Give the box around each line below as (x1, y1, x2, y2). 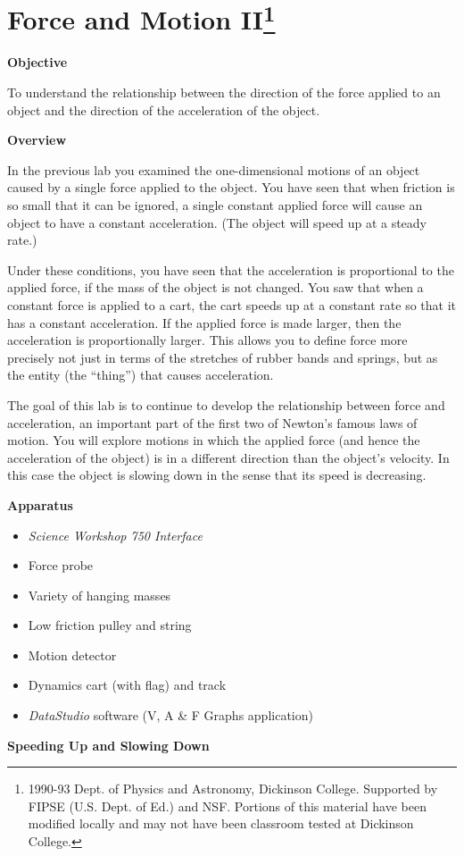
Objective (7, 53, 68, 71)
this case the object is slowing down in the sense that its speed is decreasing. (7, 466, 427, 484)
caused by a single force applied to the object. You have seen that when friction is (7, 178, 455, 197)
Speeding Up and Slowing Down (7, 735, 210, 754)
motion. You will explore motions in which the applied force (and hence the (7, 431, 420, 449)
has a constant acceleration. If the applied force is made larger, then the (7, 313, 402, 331)
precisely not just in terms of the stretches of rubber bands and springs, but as (7, 348, 438, 366)
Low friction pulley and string (28, 616, 192, 634)
